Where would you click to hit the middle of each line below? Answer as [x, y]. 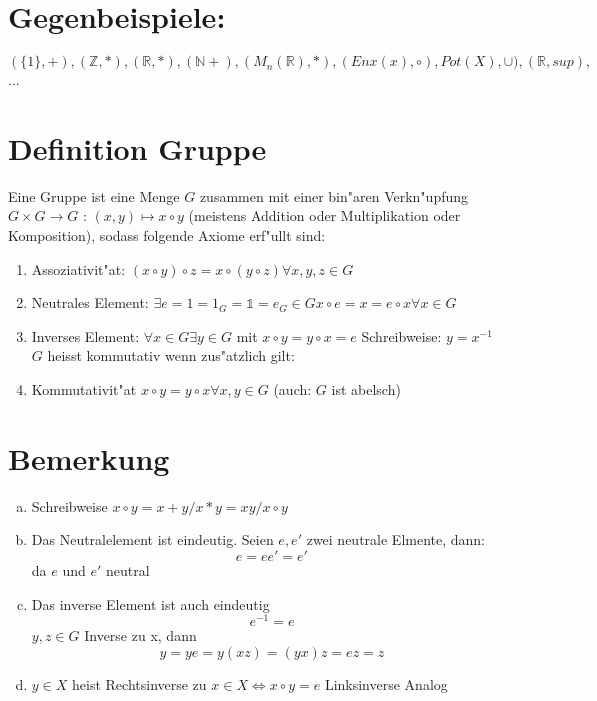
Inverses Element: [85, 335]
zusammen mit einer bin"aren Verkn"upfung [334, 195]
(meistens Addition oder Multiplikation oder [324, 215]
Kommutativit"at [84, 389]
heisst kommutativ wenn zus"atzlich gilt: [171, 355]
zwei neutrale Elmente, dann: [396, 539]
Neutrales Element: [90, 302]
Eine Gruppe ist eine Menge [94, 195]
